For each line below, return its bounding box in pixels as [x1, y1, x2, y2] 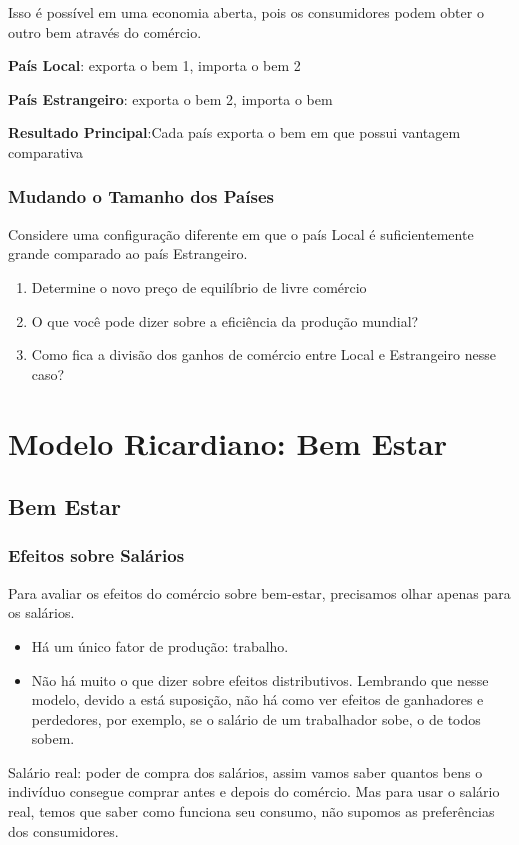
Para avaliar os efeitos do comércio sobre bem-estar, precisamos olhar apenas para [8, 582, 511, 603]
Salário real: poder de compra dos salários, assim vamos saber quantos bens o [8, 761, 483, 782]
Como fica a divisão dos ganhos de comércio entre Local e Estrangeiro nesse [31, 344, 496, 365]
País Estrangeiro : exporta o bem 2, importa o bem [8, 88, 333, 109]
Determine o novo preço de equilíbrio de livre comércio [31, 276, 367, 297]
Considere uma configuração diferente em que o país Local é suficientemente [8, 223, 474, 244]
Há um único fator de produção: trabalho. [31, 635, 289, 656]
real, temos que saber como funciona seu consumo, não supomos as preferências [8, 801, 495, 822]
